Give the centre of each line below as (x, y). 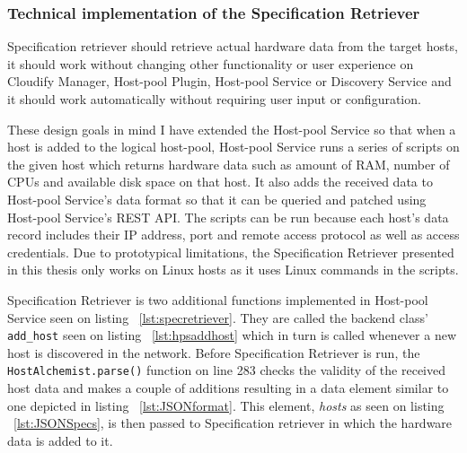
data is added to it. (60, 440)
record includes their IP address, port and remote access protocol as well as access (233, 235)
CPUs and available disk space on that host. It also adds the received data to (220, 182)
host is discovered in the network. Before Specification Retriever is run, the (214, 352)
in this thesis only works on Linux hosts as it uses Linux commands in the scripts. (233, 270)
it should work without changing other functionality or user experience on (211, 63)
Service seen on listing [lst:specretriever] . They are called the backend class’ (218, 317)
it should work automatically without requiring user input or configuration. (214, 99)
